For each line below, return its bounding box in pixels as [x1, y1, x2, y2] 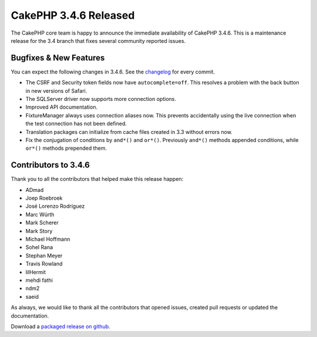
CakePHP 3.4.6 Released [11, 9, 135, 22]
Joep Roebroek [25, 194, 63, 202]
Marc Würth [25, 211, 55, 218]
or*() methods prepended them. [25, 144, 107, 152]
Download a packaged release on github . [11, 323, 111, 330]
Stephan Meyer [25, 252, 63, 259]
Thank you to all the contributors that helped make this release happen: [11, 176, 184, 183]
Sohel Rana [25, 244, 53, 251]
